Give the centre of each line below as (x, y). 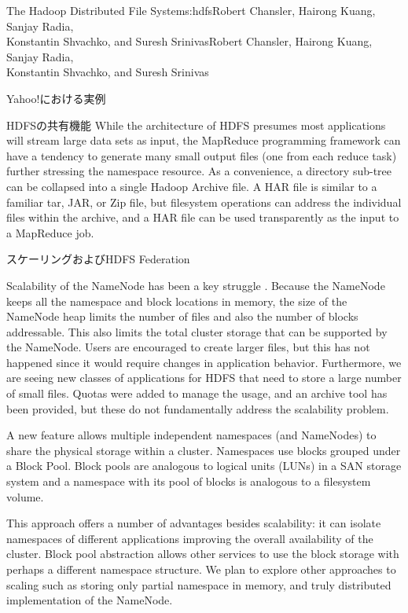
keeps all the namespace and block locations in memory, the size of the (177, 301)
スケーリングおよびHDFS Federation (98, 259)
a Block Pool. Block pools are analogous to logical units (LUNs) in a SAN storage (204, 466)
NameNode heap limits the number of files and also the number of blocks (182, 316)
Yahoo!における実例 (56, 98)
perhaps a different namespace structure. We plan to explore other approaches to (201, 569)
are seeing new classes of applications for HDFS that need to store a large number (204, 378)
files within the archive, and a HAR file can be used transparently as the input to (203, 217)
